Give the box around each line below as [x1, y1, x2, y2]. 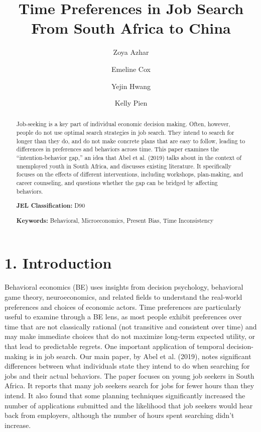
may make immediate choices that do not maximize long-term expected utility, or [5, 331, 255, 341]
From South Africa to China [31, 18, 231, 38]
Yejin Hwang [111, 80, 151, 91]
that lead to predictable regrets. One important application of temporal [5, 340, 225, 351]
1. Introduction [5, 252, 112, 273]
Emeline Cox [111, 63, 151, 74]
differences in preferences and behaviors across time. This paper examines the [16, 145, 219, 153]
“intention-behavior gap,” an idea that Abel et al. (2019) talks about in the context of [16, 153, 241, 162]
